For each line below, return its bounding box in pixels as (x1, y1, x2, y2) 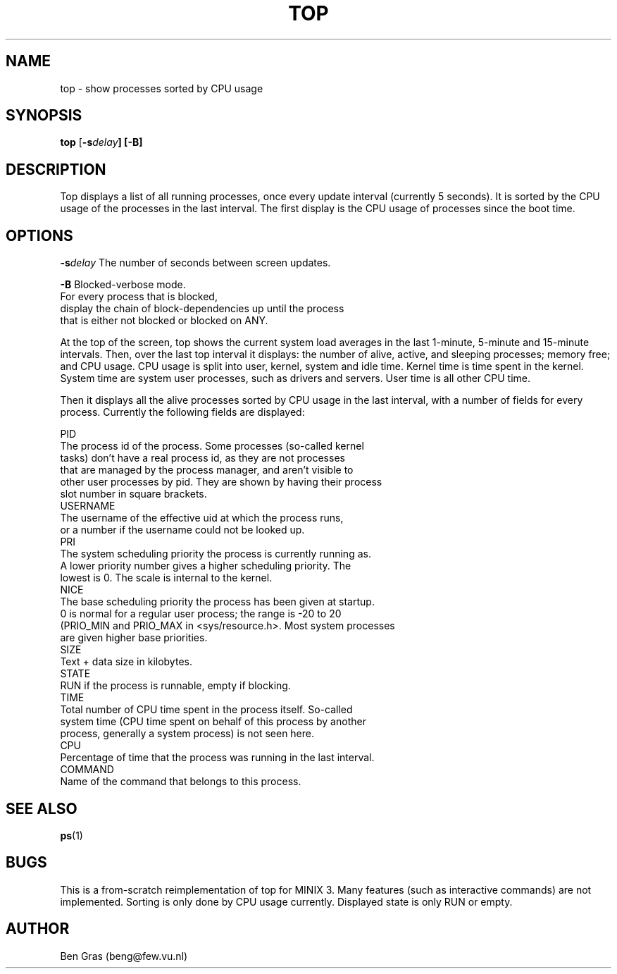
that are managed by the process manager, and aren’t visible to (60, 464, 354, 476)
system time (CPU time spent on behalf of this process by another (60, 715, 366, 728)
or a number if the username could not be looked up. (60, 524, 305, 536)
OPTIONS (6, 226, 73, 245)
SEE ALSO (6, 799, 77, 818)
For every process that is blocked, (60, 290, 218, 303)
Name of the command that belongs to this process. (60, 775, 301, 788)
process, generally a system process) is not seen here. (60, 727, 315, 740)
